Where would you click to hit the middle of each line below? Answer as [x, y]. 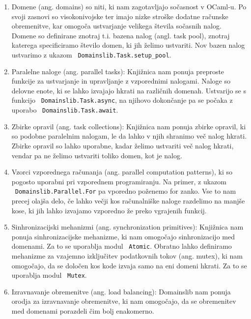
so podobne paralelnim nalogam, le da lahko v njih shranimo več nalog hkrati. [129, 136]
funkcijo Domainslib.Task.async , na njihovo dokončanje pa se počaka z [122, 100]
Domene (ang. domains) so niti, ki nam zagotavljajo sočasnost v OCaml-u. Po [129, 6]
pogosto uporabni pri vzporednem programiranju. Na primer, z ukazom [119, 181]
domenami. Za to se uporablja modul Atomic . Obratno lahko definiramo [122, 246]
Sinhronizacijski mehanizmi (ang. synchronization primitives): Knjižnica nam [127, 227]
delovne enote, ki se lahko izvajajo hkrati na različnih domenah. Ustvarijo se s [129, 90]
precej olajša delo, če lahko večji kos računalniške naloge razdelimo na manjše [128, 200]
